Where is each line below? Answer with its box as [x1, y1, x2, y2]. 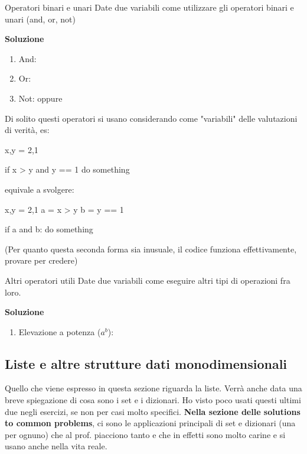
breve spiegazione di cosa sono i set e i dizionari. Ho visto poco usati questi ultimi [5, 394, 301, 406]
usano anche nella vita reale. [5, 440, 107, 452]
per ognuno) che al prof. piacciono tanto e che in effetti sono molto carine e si [5, 428, 286, 440]
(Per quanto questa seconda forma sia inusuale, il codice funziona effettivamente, [5, 242, 297, 255]
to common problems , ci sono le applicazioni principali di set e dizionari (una [5, 417, 296, 429]
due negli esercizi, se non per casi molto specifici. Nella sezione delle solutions [5, 405, 301, 417]
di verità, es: [5, 124, 50, 136]
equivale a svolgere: [5, 183, 74, 195]
